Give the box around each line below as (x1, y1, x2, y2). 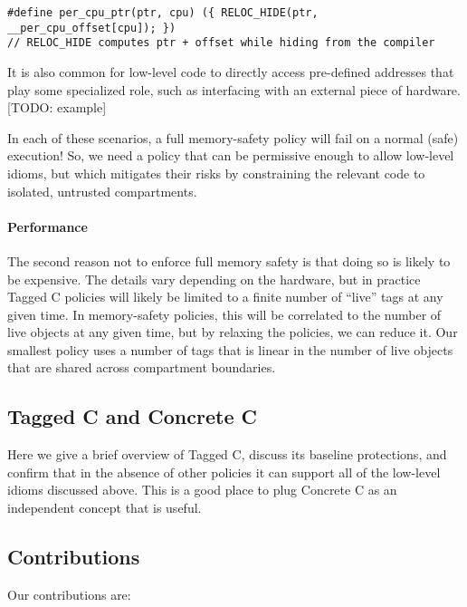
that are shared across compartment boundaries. (7, 358, 276, 377)
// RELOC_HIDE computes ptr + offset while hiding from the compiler (7, 36, 435, 50)
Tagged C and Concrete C (7, 402, 257, 430)
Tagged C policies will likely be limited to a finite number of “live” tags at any (7, 287, 443, 306)
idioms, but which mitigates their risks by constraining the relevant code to (7, 163, 425, 182)
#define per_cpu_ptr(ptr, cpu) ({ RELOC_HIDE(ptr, (7, 6, 319, 19)
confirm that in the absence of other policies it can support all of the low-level (7, 462, 441, 481)
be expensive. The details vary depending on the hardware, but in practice (7, 269, 421, 288)
